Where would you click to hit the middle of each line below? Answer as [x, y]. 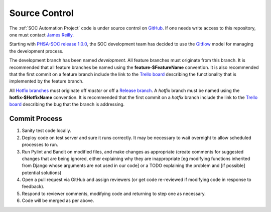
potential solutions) [42, 172]
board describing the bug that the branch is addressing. [67, 104]
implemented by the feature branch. [46, 81]
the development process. [36, 51]
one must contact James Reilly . [42, 34]
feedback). [33, 186]
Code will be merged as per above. [58, 200]
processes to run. [40, 144]
